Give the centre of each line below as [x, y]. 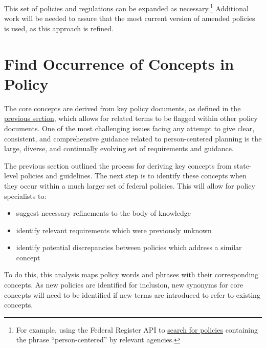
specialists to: [25, 196]
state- [243, 165]
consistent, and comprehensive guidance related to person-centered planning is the [133, 138]
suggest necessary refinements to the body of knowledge [103, 213]
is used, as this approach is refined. [59, 28]
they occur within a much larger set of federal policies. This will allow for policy [130, 185]
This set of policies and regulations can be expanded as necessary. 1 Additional [126, 7]
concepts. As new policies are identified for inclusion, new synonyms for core [124, 285]
